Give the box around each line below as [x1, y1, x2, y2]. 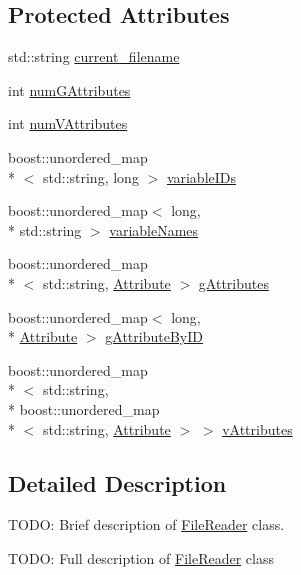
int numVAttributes [8, 113, 128, 134]
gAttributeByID [105, 326, 203, 347]
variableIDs [166, 166, 237, 187]
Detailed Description [8, 467, 227, 498]
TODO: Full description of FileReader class [8, 547, 274, 568]
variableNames [109, 219, 199, 240]
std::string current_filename [8, 46, 180, 67]
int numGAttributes [8, 79, 131, 100]
